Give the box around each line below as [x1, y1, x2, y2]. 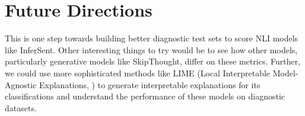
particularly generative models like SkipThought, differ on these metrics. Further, [5, 55, 301, 67]
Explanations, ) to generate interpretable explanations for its [39, 78, 260, 91]
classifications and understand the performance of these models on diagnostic [5, 90, 285, 102]
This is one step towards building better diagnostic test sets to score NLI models [5, 32, 298, 44]
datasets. [5, 101, 37, 114]
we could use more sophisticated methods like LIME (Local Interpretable [5, 66, 271, 79]
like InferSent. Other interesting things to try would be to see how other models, [5, 43, 298, 56]
